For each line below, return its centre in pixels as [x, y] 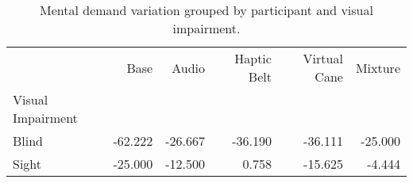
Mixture [378, 67]
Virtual [323, 58]
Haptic [253, 58]
